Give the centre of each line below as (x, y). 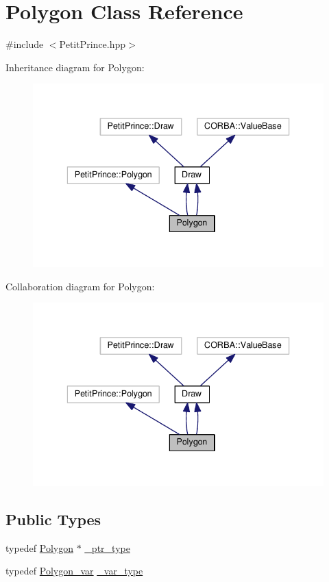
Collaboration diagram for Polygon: (80, 286)
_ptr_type (107, 547)
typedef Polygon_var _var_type (74, 571)
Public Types (53, 519)
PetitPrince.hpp (93, 44)
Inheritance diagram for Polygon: (75, 67)
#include (25, 44)
